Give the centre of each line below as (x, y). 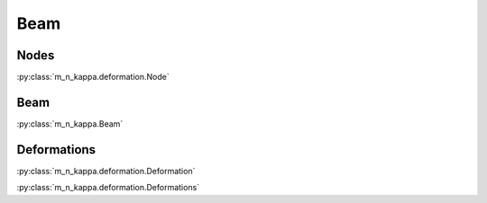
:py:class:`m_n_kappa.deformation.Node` (93, 77)
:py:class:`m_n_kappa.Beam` (70, 124)
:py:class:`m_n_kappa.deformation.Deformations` (108, 188)
